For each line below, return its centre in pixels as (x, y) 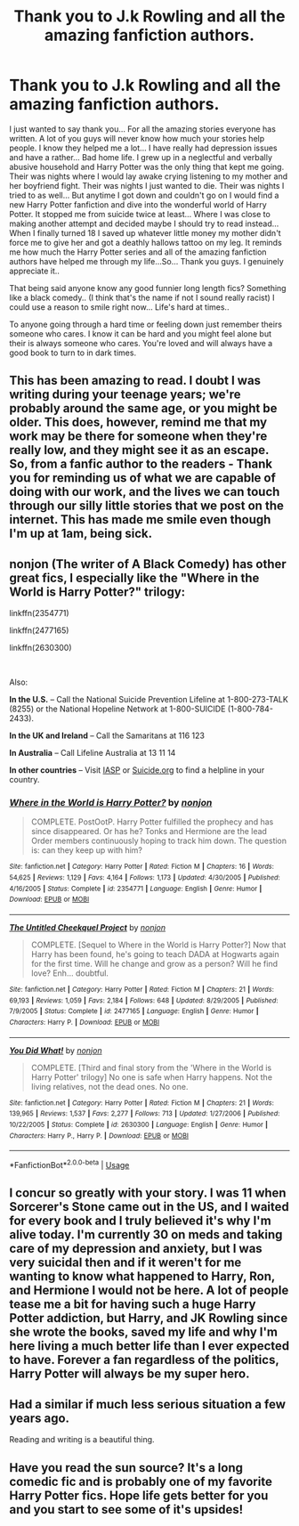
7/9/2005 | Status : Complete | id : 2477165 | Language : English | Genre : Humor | (134, 1011)
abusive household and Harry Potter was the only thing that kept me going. (147, 166)
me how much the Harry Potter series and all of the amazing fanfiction (138, 252)
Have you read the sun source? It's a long (126, 1468)
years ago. (39, 1418)
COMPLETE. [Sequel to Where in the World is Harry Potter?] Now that (158, 945)
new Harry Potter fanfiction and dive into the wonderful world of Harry (138, 204)
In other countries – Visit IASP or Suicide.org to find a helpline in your (137, 770)
